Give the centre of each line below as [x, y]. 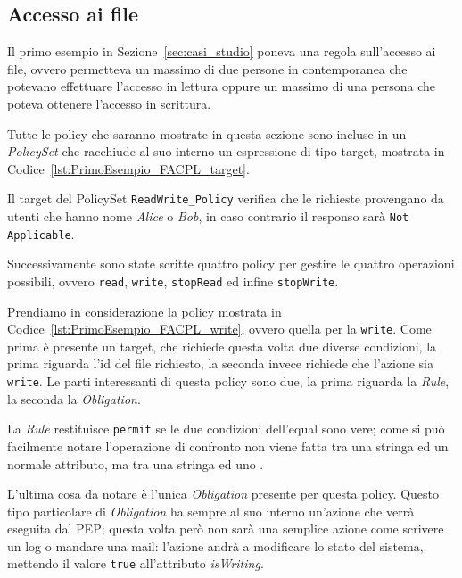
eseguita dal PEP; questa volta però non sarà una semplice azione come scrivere [226, 528]
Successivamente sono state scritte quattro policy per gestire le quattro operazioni [231, 264]
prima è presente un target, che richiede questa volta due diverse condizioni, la [222, 346]
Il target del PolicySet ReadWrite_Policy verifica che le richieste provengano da [226, 198]
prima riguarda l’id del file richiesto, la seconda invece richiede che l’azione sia [220, 363]
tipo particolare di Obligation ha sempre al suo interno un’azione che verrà [211, 511]
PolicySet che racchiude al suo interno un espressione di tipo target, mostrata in [226, 151]
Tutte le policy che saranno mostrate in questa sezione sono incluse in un [207, 133]
